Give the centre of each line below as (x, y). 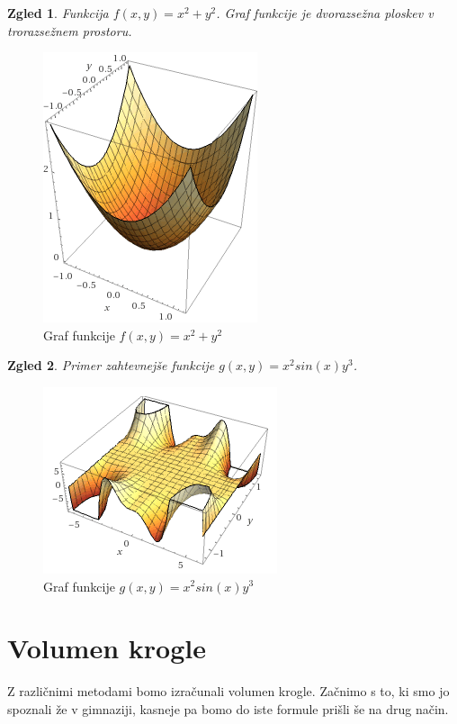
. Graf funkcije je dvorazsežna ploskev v (325, 13)
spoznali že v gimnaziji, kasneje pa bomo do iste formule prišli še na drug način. (228, 708)
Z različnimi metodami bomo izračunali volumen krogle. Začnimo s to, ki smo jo (228, 691)
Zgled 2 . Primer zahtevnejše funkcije (111, 365)
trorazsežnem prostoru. (70, 30)
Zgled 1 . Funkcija (58, 13)
